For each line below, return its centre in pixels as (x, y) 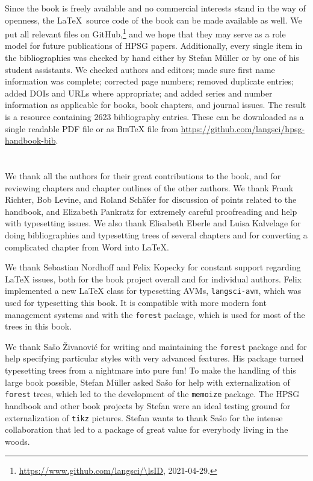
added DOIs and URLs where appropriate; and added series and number (139, 93)
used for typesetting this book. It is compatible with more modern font (136, 302)
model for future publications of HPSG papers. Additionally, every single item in (154, 46)
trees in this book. (39, 326)
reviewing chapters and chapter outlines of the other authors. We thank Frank (149, 187)
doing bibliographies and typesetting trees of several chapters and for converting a (156, 234)
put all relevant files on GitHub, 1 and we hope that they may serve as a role (145, 33)
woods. (17, 441)
